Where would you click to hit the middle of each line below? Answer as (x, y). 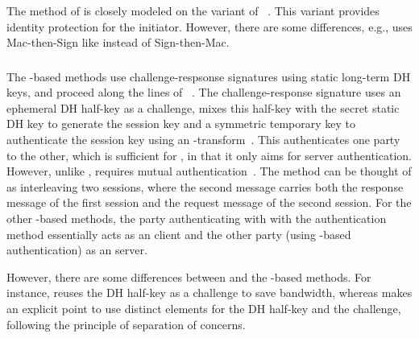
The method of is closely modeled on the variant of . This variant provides (193, 10)
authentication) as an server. (77, 250)
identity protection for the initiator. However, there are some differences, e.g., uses (209, 26)
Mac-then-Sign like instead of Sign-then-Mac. (118, 42)
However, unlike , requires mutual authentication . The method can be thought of (209, 171)
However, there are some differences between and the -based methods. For (189, 276)
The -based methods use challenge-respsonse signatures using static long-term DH (209, 76)
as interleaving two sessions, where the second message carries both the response (205, 186)
